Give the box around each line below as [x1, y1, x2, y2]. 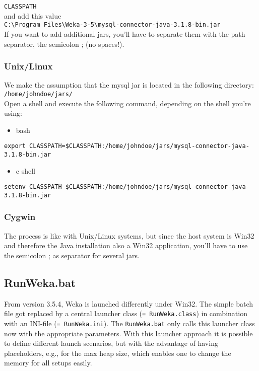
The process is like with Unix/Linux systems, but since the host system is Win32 [4, 230, 254, 241]
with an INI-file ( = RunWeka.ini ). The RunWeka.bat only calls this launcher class [4, 318, 255, 329]
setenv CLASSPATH [4, 183, 62, 191]
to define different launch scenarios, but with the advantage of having [4, 338, 218, 348]
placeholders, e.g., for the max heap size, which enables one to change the [4, 347, 231, 358]
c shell [16, 165, 35, 176]
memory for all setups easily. [4, 357, 92, 368]
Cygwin [4, 210, 36, 223]
